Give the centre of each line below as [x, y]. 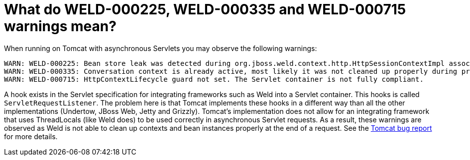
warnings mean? [60, 26]
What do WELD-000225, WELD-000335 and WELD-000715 [205, 9]
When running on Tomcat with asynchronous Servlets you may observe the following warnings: [161, 48]
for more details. [31, 136]
